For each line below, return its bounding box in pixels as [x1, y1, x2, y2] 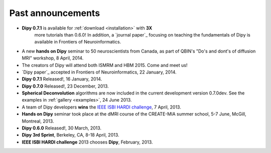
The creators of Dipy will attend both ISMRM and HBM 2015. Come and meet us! [22, 62, 188, 68]
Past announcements [9, 7, 100, 18]
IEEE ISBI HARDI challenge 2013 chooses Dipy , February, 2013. [22, 139, 153, 145]
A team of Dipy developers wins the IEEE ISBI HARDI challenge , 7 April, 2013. [22, 104, 182, 110]
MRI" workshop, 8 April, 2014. [22, 55, 84, 61]
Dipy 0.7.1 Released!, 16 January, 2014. [22, 76, 102, 82]
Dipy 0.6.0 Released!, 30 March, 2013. [22, 125, 102, 131]
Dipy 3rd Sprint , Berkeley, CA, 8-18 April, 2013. [22, 132, 119, 138]
